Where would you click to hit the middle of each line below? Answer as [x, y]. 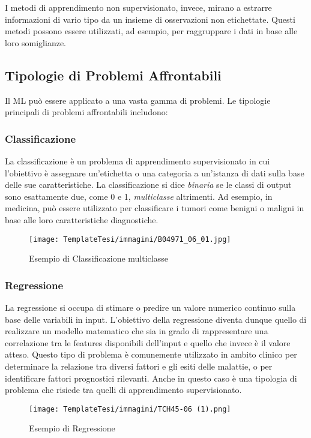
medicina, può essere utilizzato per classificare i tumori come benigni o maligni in [155, 208]
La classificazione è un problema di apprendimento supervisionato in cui [137, 160]
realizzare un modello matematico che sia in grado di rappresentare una [137, 331]
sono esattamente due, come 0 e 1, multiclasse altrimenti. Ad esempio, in [139, 196]
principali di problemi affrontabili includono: [86, 112]
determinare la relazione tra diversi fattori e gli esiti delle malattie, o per [139, 366]
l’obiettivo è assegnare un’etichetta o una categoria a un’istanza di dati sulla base [155, 172]
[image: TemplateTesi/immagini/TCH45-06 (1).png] [130, 409]
